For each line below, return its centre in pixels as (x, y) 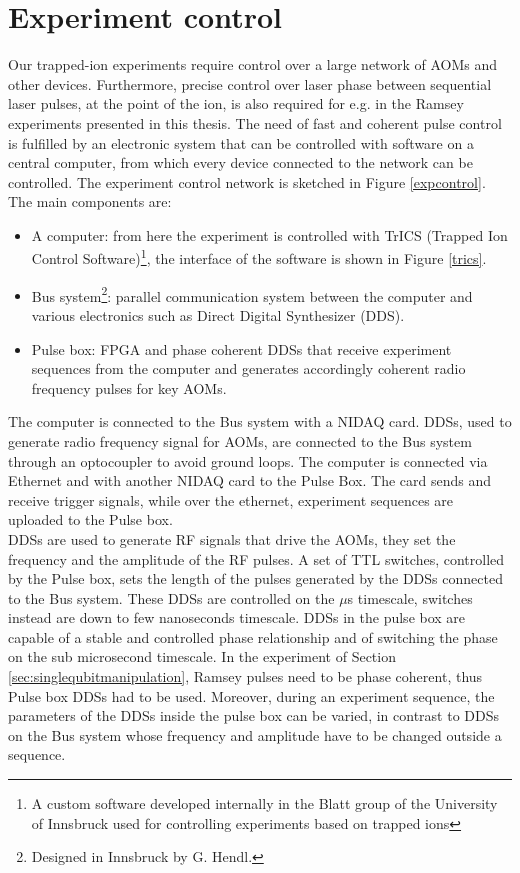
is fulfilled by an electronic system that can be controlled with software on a (241, 142)
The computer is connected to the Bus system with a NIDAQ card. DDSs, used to (260, 421)
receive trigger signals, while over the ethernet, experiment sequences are (231, 499)
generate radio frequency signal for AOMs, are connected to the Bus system (240, 440)
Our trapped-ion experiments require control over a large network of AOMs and (252, 64)
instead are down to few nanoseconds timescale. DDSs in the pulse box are (237, 617)
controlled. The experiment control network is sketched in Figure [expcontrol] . (247, 181)
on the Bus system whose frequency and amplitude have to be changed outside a (255, 734)
